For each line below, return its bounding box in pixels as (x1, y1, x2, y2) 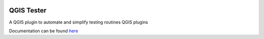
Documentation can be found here (9, 28, 78, 34)
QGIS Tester (9, 6, 46, 14)
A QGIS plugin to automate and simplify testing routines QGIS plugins (9, 19, 149, 25)
